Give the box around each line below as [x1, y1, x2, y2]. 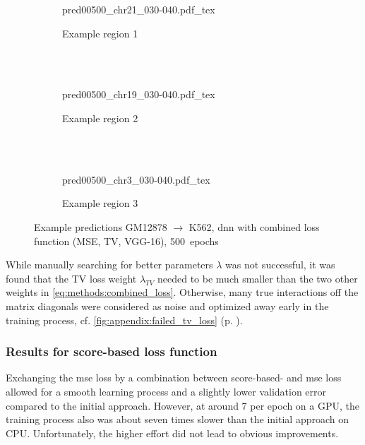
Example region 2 [62, 110, 138, 125]
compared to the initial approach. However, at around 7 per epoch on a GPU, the [6, 398, 360, 413]
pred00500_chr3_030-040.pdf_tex [62, 172, 210, 186]
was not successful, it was [225, 257, 335, 272]
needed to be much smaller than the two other [157, 271, 358, 285]
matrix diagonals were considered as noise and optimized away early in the [6, 298, 329, 313]
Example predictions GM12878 [34, 219, 167, 234]
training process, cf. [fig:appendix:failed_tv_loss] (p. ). [6, 312, 243, 327]
